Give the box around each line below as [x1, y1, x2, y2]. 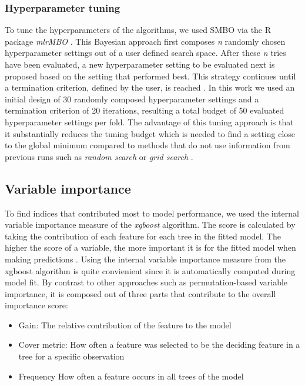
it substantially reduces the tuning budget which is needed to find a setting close [5, 127, 296, 139]
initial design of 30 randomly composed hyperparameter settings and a [5, 92, 259, 105]
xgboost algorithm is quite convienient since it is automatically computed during [5, 264, 296, 277]
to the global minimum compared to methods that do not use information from [5, 139, 290, 151]
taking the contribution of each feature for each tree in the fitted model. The [5, 229, 281, 242]
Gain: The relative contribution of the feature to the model [18, 318, 232, 331]
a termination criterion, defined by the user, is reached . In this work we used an [5, 81, 295, 94]
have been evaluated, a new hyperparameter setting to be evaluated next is [5, 58, 275, 70]
